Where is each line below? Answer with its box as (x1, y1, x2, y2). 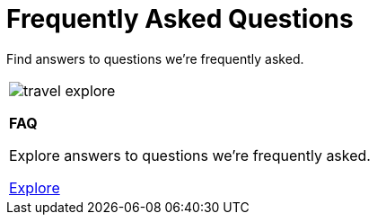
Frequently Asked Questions (6, 4, 354, 34)
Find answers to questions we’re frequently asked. (6, 50, 304, 67)
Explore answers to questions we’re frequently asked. (9, 146, 371, 164)
